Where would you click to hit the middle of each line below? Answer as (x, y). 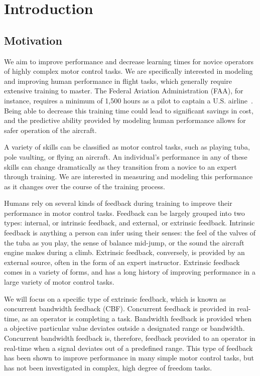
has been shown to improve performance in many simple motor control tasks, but (129, 358)
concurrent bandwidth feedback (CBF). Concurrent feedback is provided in (119, 308)
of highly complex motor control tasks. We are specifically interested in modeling (128, 71)
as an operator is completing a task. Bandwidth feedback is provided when (137, 318)
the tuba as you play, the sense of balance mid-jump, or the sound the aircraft (124, 242)
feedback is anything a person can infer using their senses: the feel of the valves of (130, 233)
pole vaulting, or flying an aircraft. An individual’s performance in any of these (126, 156)
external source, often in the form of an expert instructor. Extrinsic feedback (122, 262)
